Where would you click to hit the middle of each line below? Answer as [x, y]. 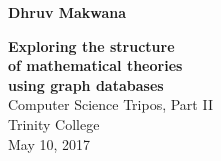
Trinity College [54, 123]
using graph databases [86, 84]
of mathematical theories [95, 65]
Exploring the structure [91, 45]
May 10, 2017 [49, 143]
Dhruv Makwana [67, 12]
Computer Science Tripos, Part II [110, 104]
